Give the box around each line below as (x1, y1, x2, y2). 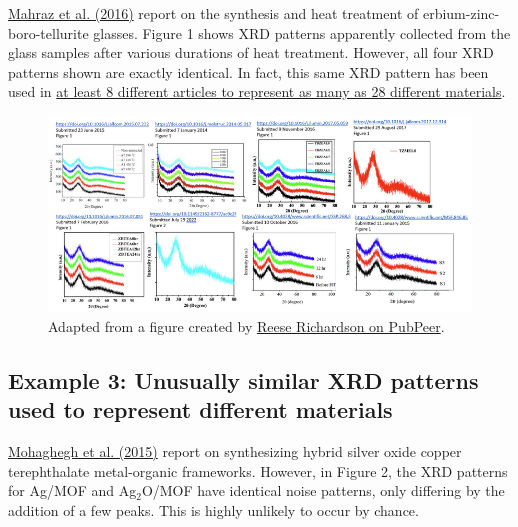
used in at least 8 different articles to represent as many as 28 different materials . (8, 81, 506, 102)
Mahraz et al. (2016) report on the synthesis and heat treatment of (8, 3, 419, 23)
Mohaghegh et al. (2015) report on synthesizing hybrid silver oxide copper (8, 441, 462, 462)
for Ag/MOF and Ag (8, 480, 137, 501)
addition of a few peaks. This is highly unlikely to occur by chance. (8, 499, 419, 520)
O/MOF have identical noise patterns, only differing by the (141, 480, 505, 501)
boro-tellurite (8, 22, 89, 43)
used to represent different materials (8, 394, 393, 425)
